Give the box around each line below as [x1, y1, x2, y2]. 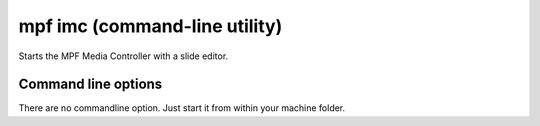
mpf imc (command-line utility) [18, 15, 283, 37]
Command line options [18, 76, 163, 93]
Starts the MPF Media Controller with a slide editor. [18, 50, 229, 62]
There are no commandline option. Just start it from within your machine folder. [18, 102, 346, 114]
